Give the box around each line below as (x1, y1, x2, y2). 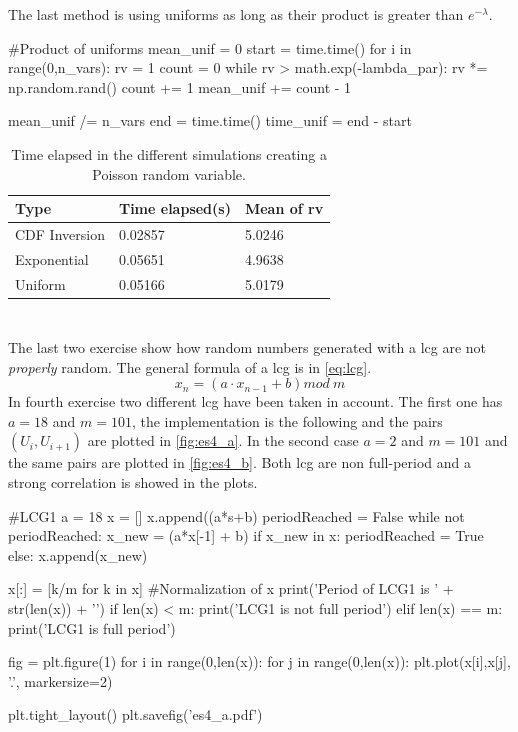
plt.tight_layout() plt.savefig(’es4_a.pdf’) (8, 704, 263, 725)
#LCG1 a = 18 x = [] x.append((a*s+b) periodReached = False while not (8, 505, 465, 526)
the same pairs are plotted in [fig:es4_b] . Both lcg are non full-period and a (8, 452, 472, 473)
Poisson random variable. (92, 163, 246, 184)
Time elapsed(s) (118, 198, 231, 219)
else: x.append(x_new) (8, 544, 148, 565)
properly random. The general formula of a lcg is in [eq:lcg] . (8, 356, 372, 377)
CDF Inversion (15, 224, 105, 244)
